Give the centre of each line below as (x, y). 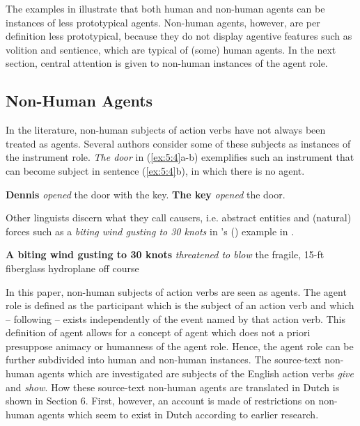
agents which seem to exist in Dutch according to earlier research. (178, 414)
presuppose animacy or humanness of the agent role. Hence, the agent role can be (180, 346)
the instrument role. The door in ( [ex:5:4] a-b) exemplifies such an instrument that (180, 157)
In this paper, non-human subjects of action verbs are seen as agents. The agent (176, 291)
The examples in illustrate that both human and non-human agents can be (165, 8)
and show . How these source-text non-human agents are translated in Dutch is (173, 387)
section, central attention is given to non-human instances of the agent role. (167, 63)
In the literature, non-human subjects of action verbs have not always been (166, 130)
